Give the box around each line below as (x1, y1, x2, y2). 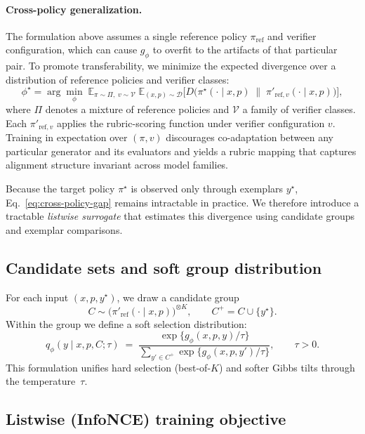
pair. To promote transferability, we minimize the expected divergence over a (6, 58, 336, 73)
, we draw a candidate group (117, 289, 239, 304)
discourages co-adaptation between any (166, 130, 333, 145)
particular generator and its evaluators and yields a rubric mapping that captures (6, 143, 357, 158)
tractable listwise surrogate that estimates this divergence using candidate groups (6, 209, 354, 223)
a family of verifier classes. (242, 102, 356, 117)
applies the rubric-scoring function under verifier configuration (56, 115, 325, 130)
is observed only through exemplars (131, 180, 284, 195)
